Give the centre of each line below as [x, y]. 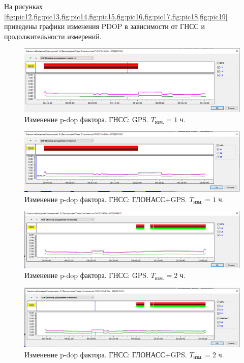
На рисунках [23, 6]
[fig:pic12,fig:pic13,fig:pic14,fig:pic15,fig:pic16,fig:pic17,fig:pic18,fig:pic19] [116, 16]
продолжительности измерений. [53, 36]
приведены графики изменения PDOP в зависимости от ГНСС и [105, 26]
